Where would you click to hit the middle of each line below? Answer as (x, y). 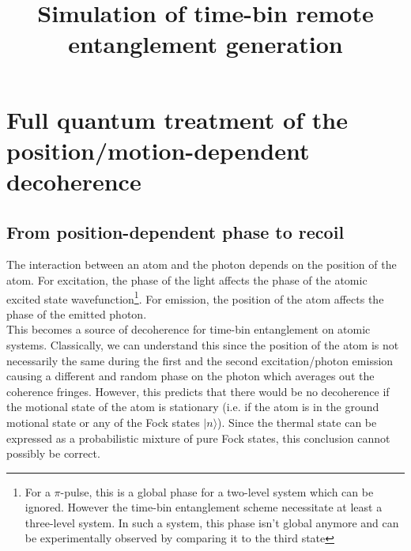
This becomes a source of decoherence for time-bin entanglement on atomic (189, 329)
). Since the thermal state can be (297, 422)
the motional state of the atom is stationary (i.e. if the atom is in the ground (193, 407)
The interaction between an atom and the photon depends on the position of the (202, 264)
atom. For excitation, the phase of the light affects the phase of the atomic (187, 279)
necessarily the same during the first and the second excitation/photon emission (200, 360)
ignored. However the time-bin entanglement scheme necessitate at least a (204, 507)
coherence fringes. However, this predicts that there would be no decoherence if (198, 391)
